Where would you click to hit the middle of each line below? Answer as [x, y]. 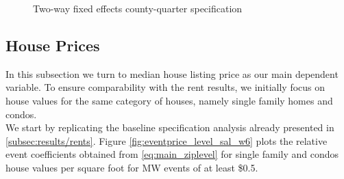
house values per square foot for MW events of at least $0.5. [132, 167]
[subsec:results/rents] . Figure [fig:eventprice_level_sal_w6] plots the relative [167, 140]
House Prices [53, 45]
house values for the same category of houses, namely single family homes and [169, 100]
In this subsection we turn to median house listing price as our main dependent [172, 73]
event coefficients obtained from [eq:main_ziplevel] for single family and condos [172, 154]
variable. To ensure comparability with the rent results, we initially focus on [165, 87]
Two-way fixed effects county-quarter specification [138, 8]
